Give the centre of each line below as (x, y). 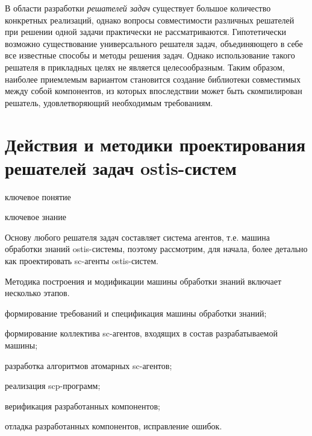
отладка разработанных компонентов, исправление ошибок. (114, 426)
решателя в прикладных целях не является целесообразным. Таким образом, (145, 67)
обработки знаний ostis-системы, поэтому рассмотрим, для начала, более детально (156, 249)
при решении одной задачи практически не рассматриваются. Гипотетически (146, 32)
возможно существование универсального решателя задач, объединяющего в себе (154, 43)
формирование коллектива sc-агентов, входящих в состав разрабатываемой (141, 333)
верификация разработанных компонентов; (83, 406)
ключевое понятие (38, 196)
